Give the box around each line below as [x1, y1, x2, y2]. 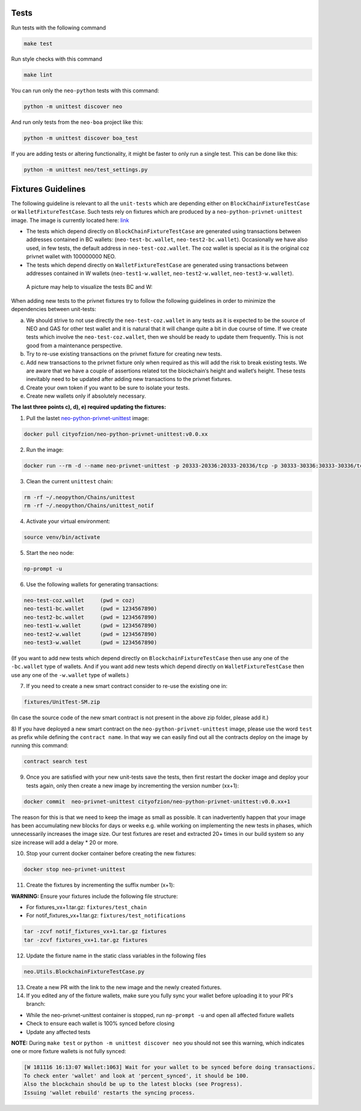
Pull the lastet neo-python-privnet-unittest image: [26, 414, 150, 421]
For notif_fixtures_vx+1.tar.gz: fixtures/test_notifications [26, 912, 186, 919]
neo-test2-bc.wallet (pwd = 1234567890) [23, 614, 158, 620]
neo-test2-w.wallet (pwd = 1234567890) [23, 631, 158, 637]
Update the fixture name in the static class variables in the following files [26, 952, 206, 959]
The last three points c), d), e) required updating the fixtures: [11, 403, 167, 410]
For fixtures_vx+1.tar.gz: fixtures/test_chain [26, 903, 147, 911]
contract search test [23, 758, 88, 765]
